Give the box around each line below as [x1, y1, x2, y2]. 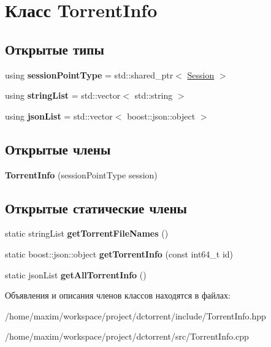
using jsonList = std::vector [5, 109, 113, 122]
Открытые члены [5, 139, 111, 158]
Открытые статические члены [5, 198, 187, 217]
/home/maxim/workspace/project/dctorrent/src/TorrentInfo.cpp [5, 330, 249, 343]
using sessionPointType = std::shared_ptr [5, 68, 174, 81]
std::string [134, 89, 173, 102]
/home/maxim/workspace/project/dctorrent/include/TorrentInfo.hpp [5, 309, 266, 322]
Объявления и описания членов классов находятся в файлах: [5, 289, 231, 302]
